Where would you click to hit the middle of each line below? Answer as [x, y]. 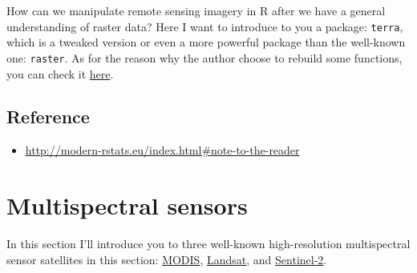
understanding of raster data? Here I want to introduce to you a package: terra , [205, 26]
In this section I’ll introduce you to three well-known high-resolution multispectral [208, 244]
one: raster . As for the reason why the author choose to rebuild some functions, [204, 57]
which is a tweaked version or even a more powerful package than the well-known [206, 42]
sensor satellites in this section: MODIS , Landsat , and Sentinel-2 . [167, 259]
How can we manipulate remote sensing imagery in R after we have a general [196, 10]
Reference [48, 116]
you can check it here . [60, 73]
